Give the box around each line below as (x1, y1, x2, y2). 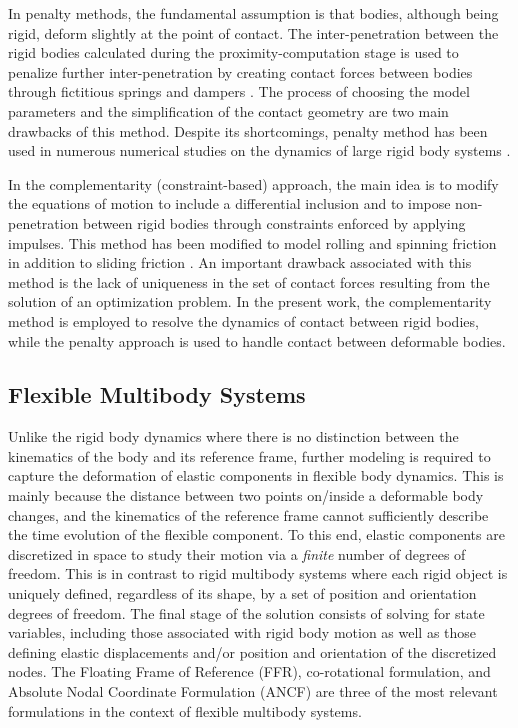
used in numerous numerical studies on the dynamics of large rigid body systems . (8, 140, 511, 161)
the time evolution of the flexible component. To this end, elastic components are (8, 524, 505, 545)
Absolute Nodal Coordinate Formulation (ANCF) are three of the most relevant (8, 681, 498, 702)
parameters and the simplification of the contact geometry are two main (8, 100, 449, 121)
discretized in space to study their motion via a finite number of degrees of (8, 543, 466, 564)
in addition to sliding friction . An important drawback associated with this (8, 252, 472, 273)
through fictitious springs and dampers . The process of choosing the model (8, 81, 470, 102)
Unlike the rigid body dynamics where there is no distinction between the (8, 426, 459, 447)
